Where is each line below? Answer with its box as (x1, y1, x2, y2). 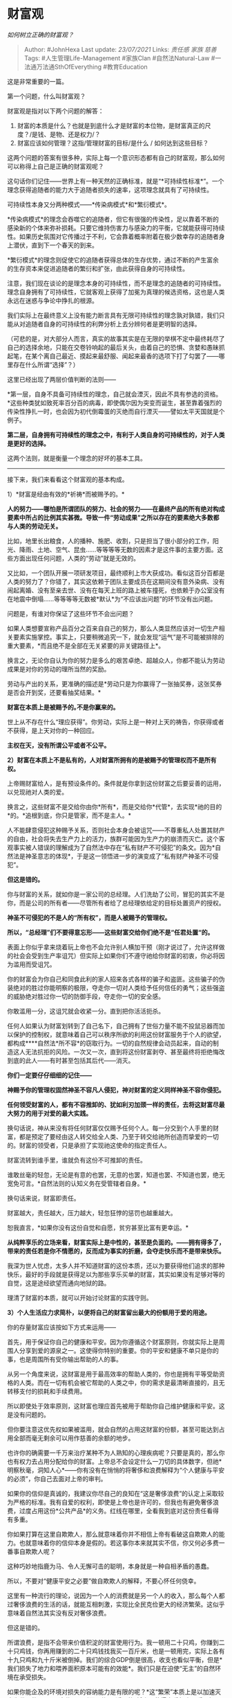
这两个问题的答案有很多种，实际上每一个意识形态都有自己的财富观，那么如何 (7, 153, 225, 161)
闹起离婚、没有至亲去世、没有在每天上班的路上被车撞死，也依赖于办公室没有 (7, 586, 225, 594)
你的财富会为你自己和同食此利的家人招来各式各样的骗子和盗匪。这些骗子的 (7, 975, 219, 983)
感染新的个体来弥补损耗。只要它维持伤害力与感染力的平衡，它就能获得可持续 (7, 223, 225, 232)
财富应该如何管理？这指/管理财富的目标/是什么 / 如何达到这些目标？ (17, 139, 209, 147)
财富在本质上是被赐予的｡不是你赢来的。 (7, 702, 119, 711)
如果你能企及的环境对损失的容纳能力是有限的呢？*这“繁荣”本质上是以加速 (7, 1688, 215, 1696)
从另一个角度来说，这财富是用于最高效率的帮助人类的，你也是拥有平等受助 (7, 1370, 219, 1378)
